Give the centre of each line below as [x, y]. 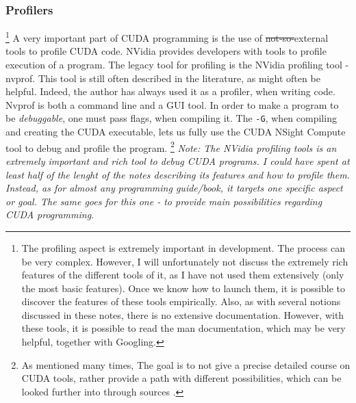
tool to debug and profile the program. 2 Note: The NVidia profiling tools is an [171, 146]
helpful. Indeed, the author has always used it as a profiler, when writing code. [170, 91]
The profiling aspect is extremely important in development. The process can [183, 247]
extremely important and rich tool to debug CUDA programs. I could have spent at [178, 160]
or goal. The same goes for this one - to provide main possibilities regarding [164, 201]
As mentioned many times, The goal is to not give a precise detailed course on [186, 364]
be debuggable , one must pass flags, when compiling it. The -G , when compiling [171, 118]
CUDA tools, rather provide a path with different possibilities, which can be [181, 378]
